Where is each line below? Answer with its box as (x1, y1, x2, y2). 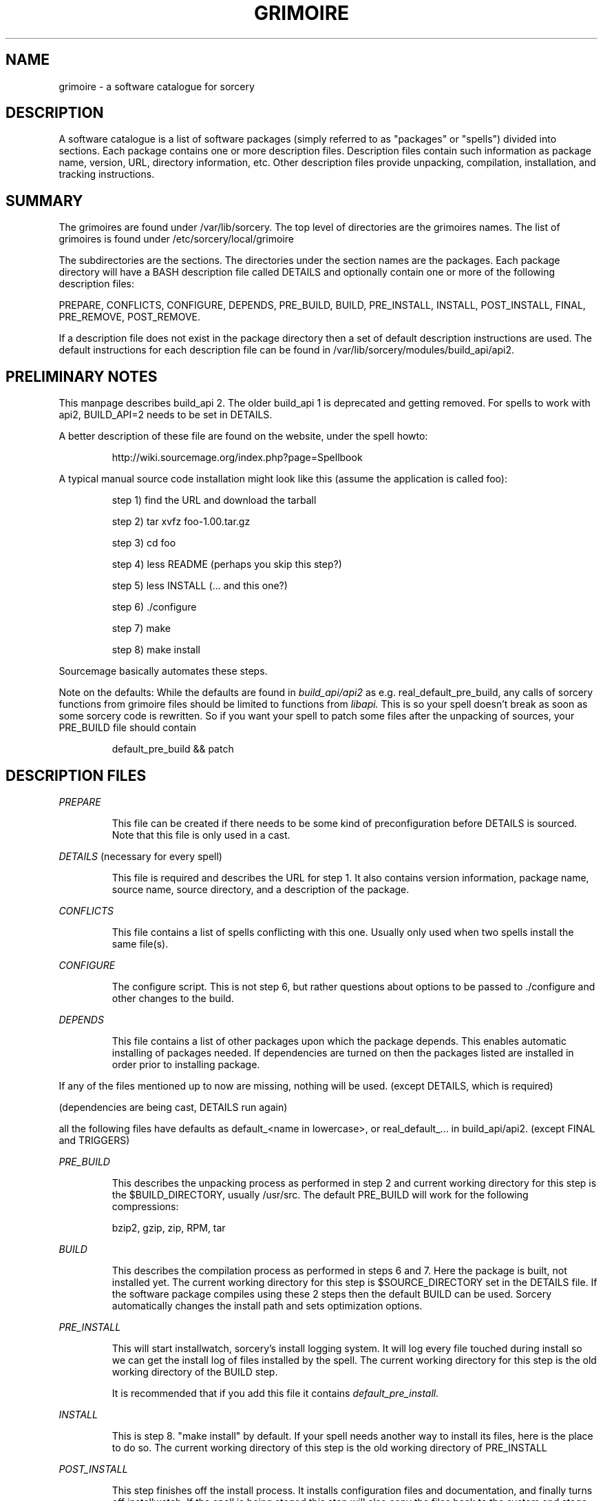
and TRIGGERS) (59, 1134, 130, 1146)
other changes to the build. (112, 992, 234, 1004)
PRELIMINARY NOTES (6, 367, 158, 385)
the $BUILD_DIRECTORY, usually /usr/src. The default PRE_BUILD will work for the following (112, 1188, 529, 1201)
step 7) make (112, 622, 171, 635)
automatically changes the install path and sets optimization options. (112, 1299, 423, 1311)
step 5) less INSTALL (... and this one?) (112, 580, 288, 592)
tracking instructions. (59, 168, 155, 181)
